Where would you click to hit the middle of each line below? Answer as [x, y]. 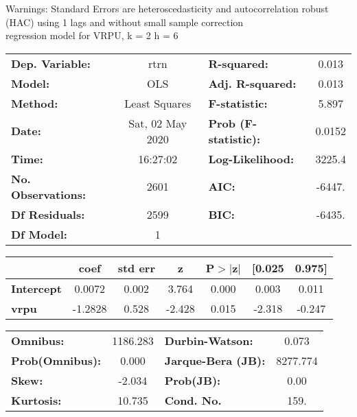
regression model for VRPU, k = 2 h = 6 [92, 35]
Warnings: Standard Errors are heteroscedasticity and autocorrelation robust [167, 8]
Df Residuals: [48, 214]
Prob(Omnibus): [56, 360]
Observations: [49, 194]
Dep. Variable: [51, 63]
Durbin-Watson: [209, 340]
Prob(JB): [193, 380]
